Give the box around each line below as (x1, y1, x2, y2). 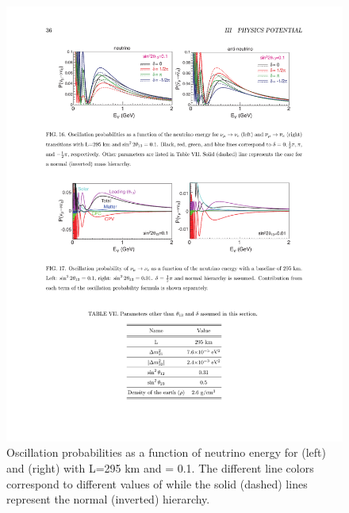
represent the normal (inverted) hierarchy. (6, 491, 210, 507)
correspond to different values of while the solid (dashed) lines (6, 475, 308, 492)
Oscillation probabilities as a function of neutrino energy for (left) (6, 444, 326, 461)
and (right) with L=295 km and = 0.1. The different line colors (6, 460, 314, 477)
